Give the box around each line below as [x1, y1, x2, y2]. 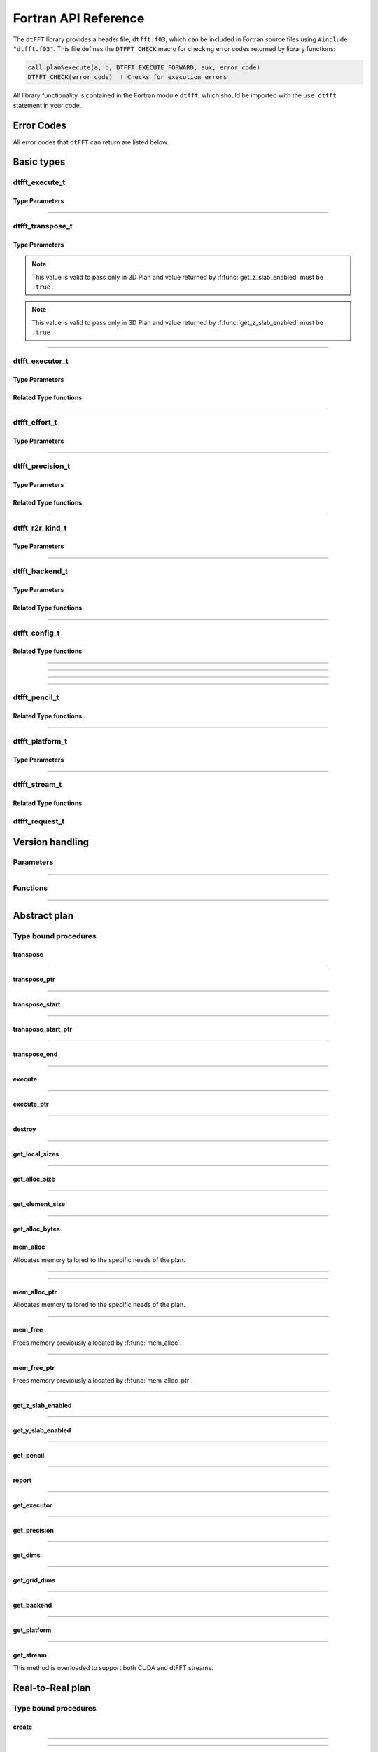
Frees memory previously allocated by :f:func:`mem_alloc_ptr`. [13, 1376, 193, 1384]
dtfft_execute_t [13, 177, 66, 187]
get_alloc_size [13, 1175, 55, 1184]
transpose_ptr [13, 975, 55, 984]
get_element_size [13, 1200, 66, 1208]
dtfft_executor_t [13, 356, 69, 366]
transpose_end [13, 1050, 58, 1058]
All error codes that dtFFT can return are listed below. [13, 137, 169, 146]
